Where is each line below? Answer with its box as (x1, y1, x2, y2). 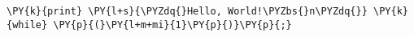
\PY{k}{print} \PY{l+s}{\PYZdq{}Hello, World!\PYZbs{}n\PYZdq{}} (7, 6, 368, 17)
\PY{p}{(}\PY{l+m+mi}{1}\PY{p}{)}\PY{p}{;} (53, 18, 292, 31)
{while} (7, 18, 48, 31)
